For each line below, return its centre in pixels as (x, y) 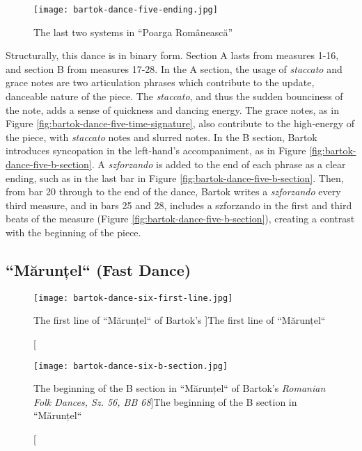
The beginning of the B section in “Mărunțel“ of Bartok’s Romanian (180, 388)
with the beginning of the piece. (73, 232)
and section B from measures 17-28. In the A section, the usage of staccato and (174, 68)
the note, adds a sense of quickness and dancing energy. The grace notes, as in (172, 109)
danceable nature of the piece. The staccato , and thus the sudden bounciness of (174, 96)
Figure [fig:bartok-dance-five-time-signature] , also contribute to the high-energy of (180, 123)
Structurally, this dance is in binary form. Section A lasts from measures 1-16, (172, 55)
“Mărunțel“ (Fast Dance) (99, 269)
